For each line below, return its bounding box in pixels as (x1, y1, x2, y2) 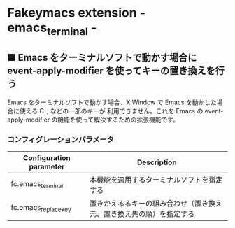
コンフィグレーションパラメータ (7, 134, 114, 144)
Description (136, 157, 177, 167)
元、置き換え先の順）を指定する (90, 208, 195, 218)
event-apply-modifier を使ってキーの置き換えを (7, 65, 215, 77)
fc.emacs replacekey (10, 203, 71, 214)
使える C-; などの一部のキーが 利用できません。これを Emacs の (19, 106, 204, 115)
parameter (29, 162, 65, 171)
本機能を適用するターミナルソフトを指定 (90, 175, 223, 185)
